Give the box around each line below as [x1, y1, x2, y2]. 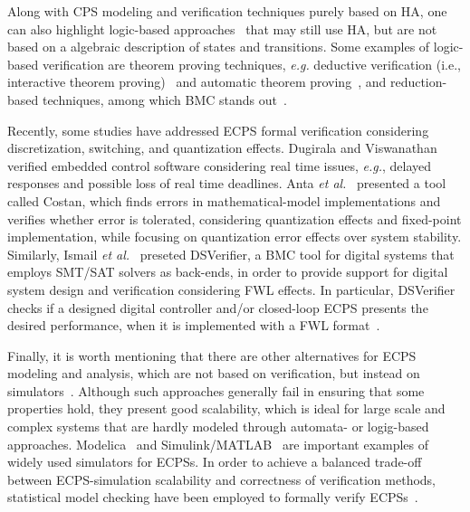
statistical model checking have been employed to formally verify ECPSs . [7, 488, 418, 507]
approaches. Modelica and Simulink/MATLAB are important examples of [7, 434, 429, 453]
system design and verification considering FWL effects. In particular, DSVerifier [7, 280, 456, 299]
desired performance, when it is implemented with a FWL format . [7, 316, 380, 335]
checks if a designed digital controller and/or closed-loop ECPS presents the [7, 298, 428, 317]
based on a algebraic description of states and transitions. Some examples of [7, 37, 430, 56]
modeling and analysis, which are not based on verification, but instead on [7, 364, 420, 383]
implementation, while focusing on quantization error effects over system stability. [7, 227, 462, 246]
